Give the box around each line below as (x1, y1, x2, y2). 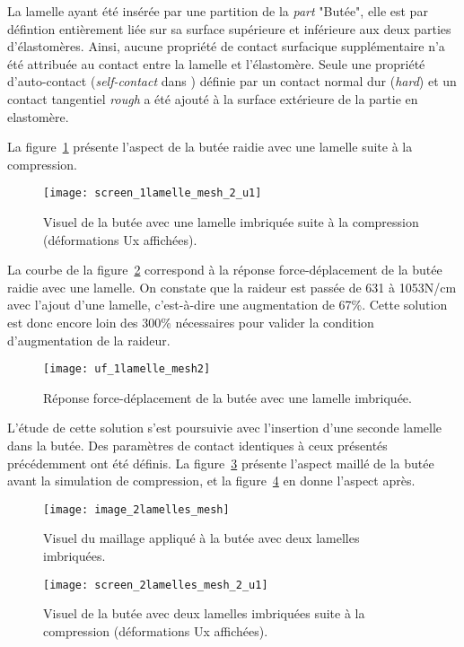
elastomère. (7, 107, 69, 126)
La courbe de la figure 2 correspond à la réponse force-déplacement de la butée (7, 260, 442, 279)
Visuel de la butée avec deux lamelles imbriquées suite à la (43, 604, 365, 623)
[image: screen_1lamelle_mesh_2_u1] (43, 187, 262, 200)
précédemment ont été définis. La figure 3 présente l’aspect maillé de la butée (7, 453, 434, 472)
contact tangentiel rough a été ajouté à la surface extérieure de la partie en (7, 89, 418, 108)
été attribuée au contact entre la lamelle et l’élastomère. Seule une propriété (7, 54, 425, 73)
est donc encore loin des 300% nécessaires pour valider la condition (7, 312, 374, 331)
